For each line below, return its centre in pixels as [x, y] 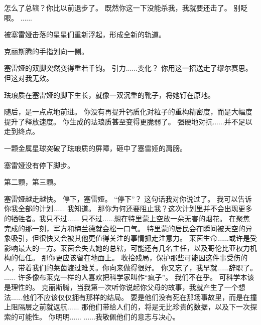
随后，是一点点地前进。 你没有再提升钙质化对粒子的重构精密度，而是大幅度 [128, 112]
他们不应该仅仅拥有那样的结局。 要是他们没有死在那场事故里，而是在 [137, 297]
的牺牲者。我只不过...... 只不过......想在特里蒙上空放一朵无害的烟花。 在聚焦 [127, 218]
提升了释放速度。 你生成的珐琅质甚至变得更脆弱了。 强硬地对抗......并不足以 [128, 121]
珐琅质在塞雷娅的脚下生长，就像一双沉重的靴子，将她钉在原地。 [109, 95]
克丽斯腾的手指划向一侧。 [46, 51]
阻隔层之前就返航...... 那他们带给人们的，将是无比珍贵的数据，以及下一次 [130, 307]
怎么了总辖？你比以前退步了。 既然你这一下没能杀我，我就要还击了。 [118, 8]
